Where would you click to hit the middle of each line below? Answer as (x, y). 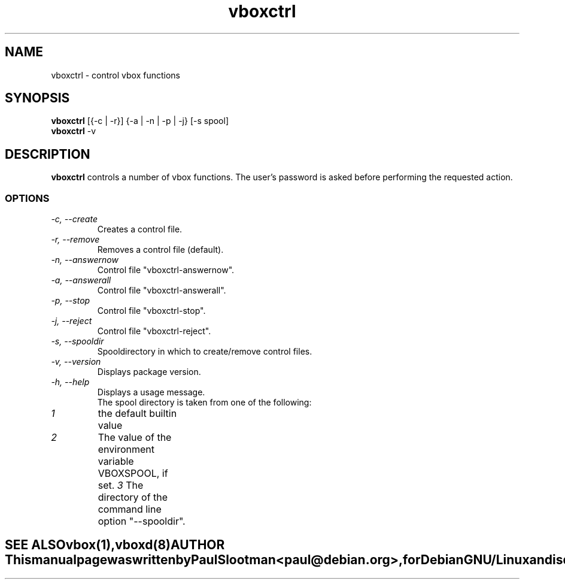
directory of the (133, 497)
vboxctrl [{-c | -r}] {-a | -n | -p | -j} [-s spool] (140, 121)
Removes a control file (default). (160, 250)
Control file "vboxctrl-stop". (151, 311)
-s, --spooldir (78, 341)
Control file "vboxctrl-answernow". (166, 270)
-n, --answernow (85, 260)
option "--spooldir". (142, 521)
